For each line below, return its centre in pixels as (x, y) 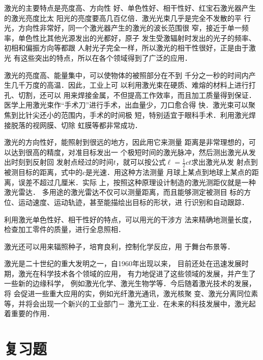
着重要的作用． (29, 313)
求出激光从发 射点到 (225, 162)
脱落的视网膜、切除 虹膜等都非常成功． (76, 125)
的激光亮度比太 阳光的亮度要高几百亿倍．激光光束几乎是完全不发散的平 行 (128, 18)
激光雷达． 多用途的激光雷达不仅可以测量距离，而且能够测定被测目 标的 (124, 192)
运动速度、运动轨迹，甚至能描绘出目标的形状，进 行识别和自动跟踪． (133, 202)
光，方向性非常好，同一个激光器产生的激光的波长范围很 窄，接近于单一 (123, 28)
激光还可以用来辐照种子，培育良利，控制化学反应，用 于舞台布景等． (119, 246)
